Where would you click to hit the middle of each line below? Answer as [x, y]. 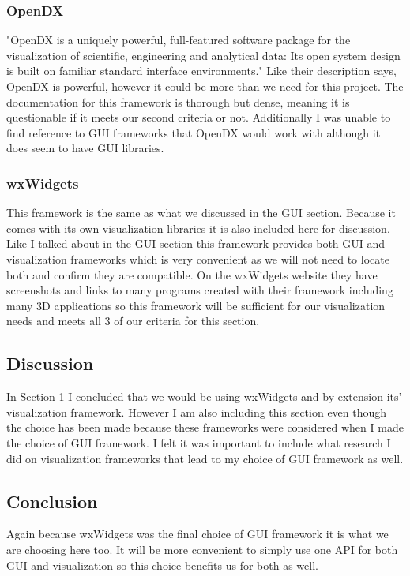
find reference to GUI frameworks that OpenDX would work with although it [194, 132]
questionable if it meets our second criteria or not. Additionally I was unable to [199, 117]
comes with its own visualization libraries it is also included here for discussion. [198, 228]
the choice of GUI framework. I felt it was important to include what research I [199, 442]
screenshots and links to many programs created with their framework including [200, 290]
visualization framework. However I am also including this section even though [197, 411]
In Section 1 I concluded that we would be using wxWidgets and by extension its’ [204, 396]
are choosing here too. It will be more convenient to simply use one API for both [202, 549]
